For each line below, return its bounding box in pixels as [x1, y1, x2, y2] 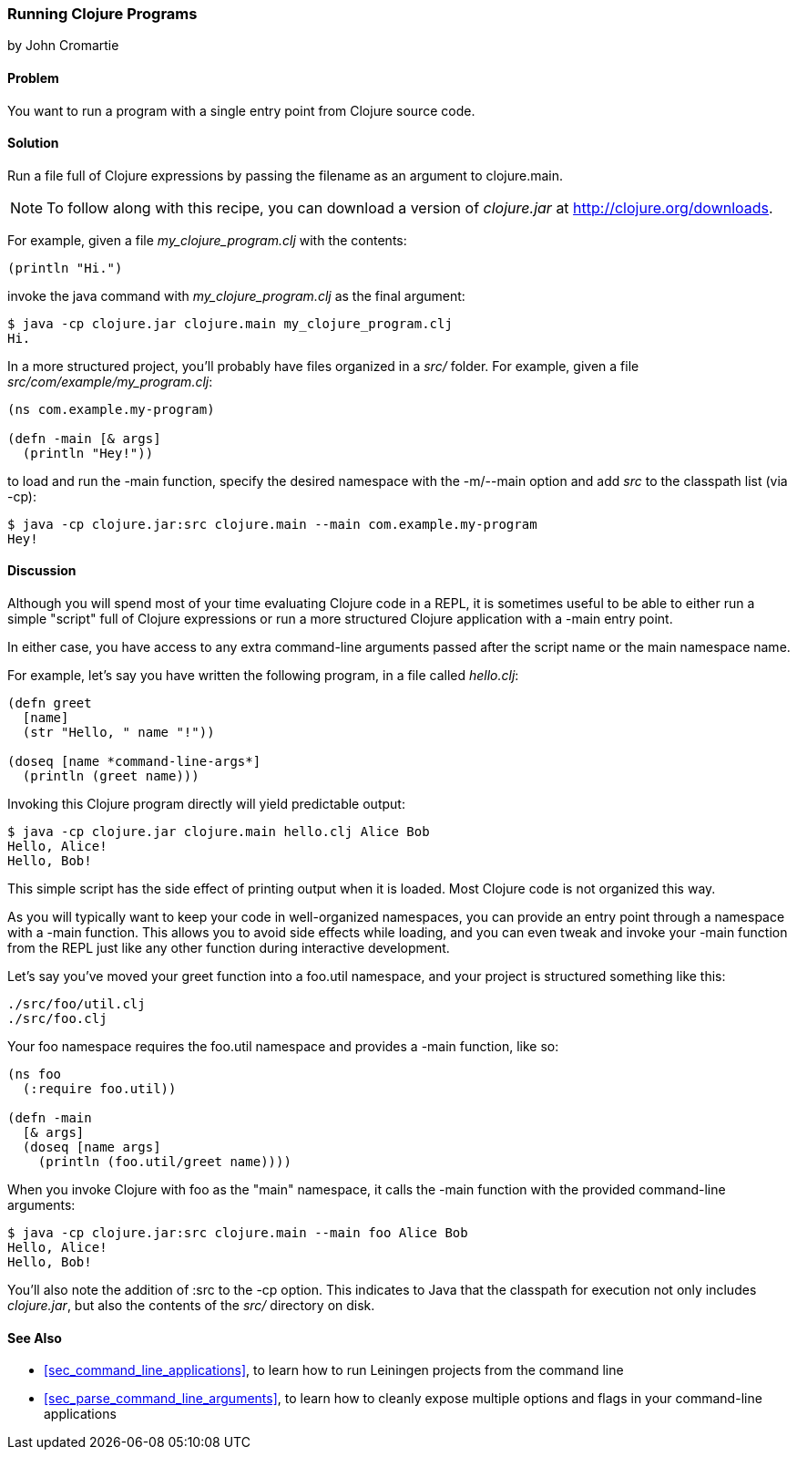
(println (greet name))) [22, 769, 199, 784]
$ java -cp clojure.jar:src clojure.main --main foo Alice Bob [7, 1225, 468, 1241]
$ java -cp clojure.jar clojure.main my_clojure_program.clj [7, 315, 453, 331]
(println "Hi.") [7, 260, 123, 275]
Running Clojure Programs [7, 5, 198, 23]
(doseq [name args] [22, 1140, 161, 1155]
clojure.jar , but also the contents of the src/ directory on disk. [7, 1297, 375, 1314]
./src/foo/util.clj [7, 997, 146, 1012]
